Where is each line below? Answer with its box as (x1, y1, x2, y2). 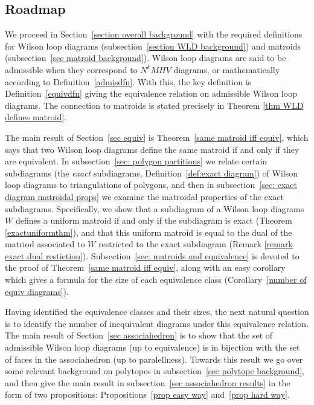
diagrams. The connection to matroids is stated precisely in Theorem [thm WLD (5, 99, 304, 111)
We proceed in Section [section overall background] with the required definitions (5, 28, 303, 40)
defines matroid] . (5, 111, 67, 123)
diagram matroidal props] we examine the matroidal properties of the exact (5, 190, 284, 202)
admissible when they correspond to (5, 63, 138, 76)
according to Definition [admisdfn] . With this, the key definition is (5, 75, 252, 88)
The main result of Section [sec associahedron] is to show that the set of (5, 329, 273, 342)
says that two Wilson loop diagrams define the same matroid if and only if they (5, 143, 300, 155)
